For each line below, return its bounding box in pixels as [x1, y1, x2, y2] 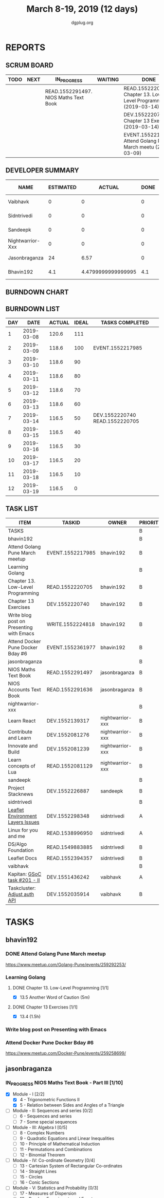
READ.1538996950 [46, 830, 93, 836]
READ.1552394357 [46, 855, 93, 861]
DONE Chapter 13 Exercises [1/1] [12, 1004, 78, 1010]
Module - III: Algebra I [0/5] [12, 1124, 68, 1130]
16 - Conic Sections [19, 1179, 59, 1185]
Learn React [8, 717, 36, 724]
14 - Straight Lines [19, 1169, 57, 1175]
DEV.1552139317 [46, 717, 90, 724]
